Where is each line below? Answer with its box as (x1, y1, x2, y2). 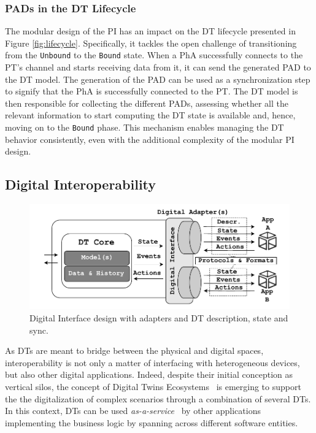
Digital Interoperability (5, 175, 156, 194)
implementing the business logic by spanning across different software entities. (5, 416, 298, 429)
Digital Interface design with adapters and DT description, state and (29, 312, 288, 324)
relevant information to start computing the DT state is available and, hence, (5, 109, 296, 121)
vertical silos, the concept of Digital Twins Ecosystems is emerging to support (5, 380, 301, 393)
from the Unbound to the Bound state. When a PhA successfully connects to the (5, 48, 303, 61)
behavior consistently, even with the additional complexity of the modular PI (5, 132, 295, 145)
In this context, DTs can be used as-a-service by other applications (5, 404, 261, 417)
